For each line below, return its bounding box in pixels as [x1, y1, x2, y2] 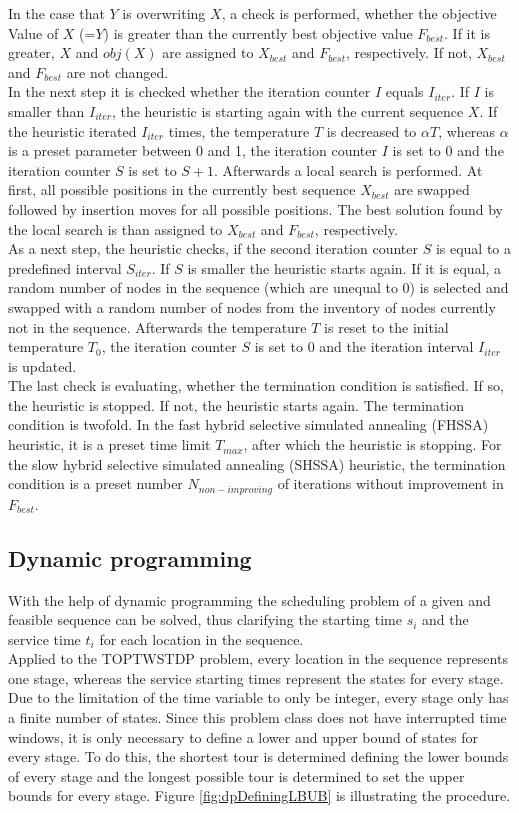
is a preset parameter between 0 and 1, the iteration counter [8, 140, 377, 161]
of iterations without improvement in [277, 473, 504, 494]
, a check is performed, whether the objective [221, 3, 497, 23]
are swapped [394, 179, 470, 200]
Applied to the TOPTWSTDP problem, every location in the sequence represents [8, 648, 508, 669]
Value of [8, 22, 59, 43]
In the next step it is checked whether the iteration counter [8, 81, 371, 102]
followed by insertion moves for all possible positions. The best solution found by [8, 198, 503, 219]
